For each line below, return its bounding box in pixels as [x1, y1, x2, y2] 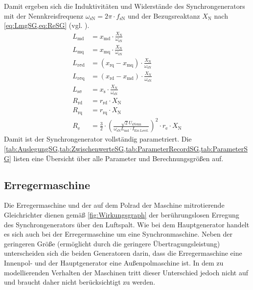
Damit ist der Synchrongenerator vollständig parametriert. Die [4, 134, 192, 144]
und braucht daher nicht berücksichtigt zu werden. [4, 277, 156, 287]
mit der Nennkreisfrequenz [4, 10, 83, 21]
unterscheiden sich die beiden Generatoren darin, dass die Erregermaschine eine [4, 248, 242, 258]
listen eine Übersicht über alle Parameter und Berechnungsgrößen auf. [13, 153, 224, 163]
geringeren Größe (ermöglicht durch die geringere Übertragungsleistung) [4, 238, 220, 248]
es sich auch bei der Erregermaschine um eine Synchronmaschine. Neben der [4, 229, 232, 239]
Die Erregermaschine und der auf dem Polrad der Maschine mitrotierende [4, 200, 225, 210]
